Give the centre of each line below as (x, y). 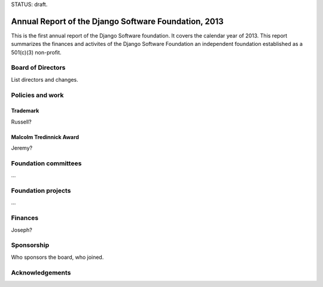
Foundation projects (41, 191)
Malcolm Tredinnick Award (45, 137)
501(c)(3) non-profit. (36, 52)
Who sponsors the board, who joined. (57, 257)
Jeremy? (22, 148)
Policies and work (37, 95)
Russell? (22, 122)
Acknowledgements (41, 273)
